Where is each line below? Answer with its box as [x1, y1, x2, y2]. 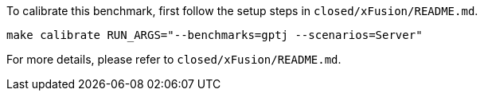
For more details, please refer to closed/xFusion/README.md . [6, 52, 342, 66]
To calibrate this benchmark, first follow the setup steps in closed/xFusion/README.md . [6, 4, 478, 17]
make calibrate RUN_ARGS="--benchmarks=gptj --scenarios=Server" [6, 29, 423, 41]
